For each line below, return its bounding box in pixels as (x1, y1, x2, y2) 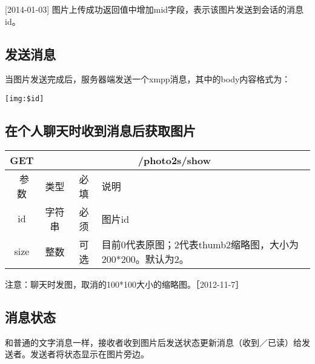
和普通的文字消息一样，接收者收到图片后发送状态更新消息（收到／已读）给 (5, 336, 302, 348)
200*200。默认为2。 (101, 251, 189, 266)
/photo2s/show (138, 153, 211, 167)
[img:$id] (5, 94, 44, 103)
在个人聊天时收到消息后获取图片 (5, 121, 196, 140)
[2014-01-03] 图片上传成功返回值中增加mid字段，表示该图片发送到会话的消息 (5, 3, 304, 15)
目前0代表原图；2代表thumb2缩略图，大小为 (101, 237, 299, 251)
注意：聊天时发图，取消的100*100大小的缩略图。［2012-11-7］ (5, 277, 244, 290)
